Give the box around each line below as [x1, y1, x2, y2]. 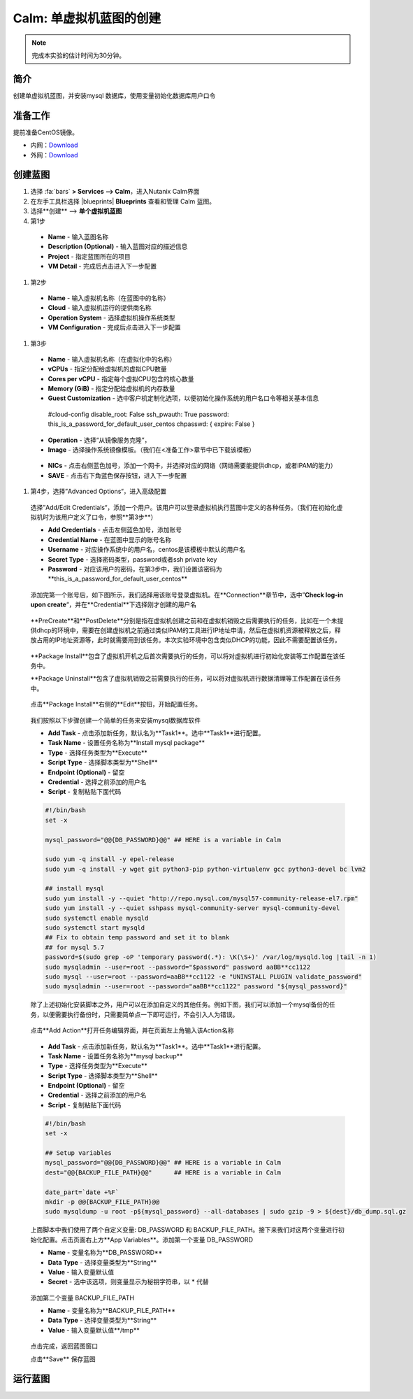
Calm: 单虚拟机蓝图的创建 [13, 10, 161, 26]
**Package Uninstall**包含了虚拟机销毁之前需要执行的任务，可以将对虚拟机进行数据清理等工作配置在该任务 [30, 674, 342, 683]
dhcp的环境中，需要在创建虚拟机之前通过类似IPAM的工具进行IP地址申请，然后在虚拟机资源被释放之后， [36, 626, 335, 634]
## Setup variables [45, 1149, 112, 1157]
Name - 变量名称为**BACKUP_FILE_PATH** [48, 1307, 176, 1315]
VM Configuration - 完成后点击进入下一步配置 [48, 323, 181, 332]
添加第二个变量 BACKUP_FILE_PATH [30, 1293, 135, 1302]
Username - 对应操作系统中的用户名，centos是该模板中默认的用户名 [48, 546, 246, 554]
